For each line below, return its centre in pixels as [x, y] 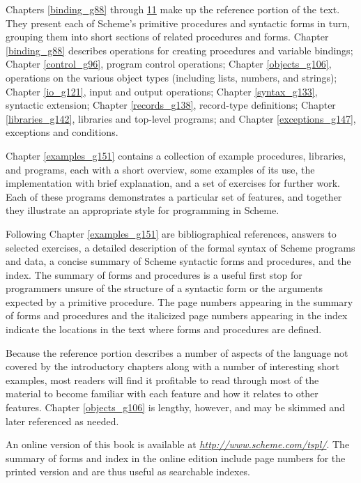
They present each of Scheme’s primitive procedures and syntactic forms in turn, [178, 23]
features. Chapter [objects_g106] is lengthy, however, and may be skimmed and [175, 407]
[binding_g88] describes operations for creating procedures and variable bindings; [179, 50]
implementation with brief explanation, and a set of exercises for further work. [173, 183]
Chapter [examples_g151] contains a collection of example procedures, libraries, [176, 155]
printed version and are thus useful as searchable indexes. [128, 472]
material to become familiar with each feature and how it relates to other [162, 393]
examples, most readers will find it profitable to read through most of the [162, 379]
